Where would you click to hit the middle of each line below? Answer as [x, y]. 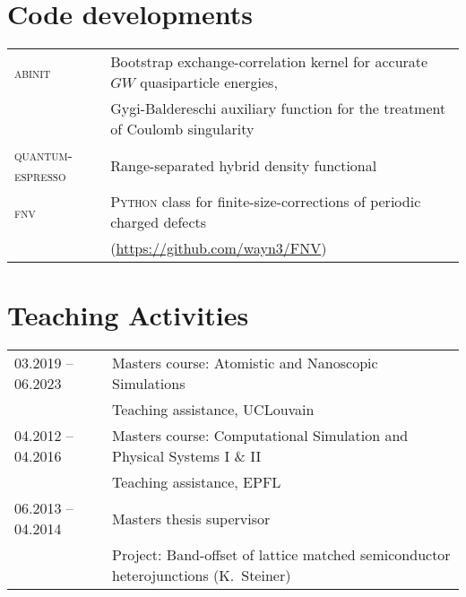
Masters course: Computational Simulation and [260, 436]
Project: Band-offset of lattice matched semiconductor [281, 555]
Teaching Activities [128, 315]
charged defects [159, 222]
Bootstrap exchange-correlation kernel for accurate [269, 62]
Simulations [149, 384]
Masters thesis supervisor [191, 518]
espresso [40, 176]
